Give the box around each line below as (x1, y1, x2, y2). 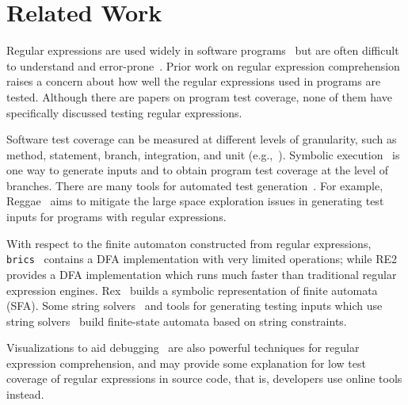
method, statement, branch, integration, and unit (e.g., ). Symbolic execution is (6, 146, 400, 162)
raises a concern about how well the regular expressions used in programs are (6, 73, 381, 90)
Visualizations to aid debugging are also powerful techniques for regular (6, 339, 360, 356)
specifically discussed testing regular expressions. (6, 104, 242, 120)
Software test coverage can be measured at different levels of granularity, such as (6, 131, 397, 147)
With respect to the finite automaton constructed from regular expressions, (6, 235, 372, 251)
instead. (6, 386, 44, 403)
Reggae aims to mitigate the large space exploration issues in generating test (6, 193, 384, 209)
